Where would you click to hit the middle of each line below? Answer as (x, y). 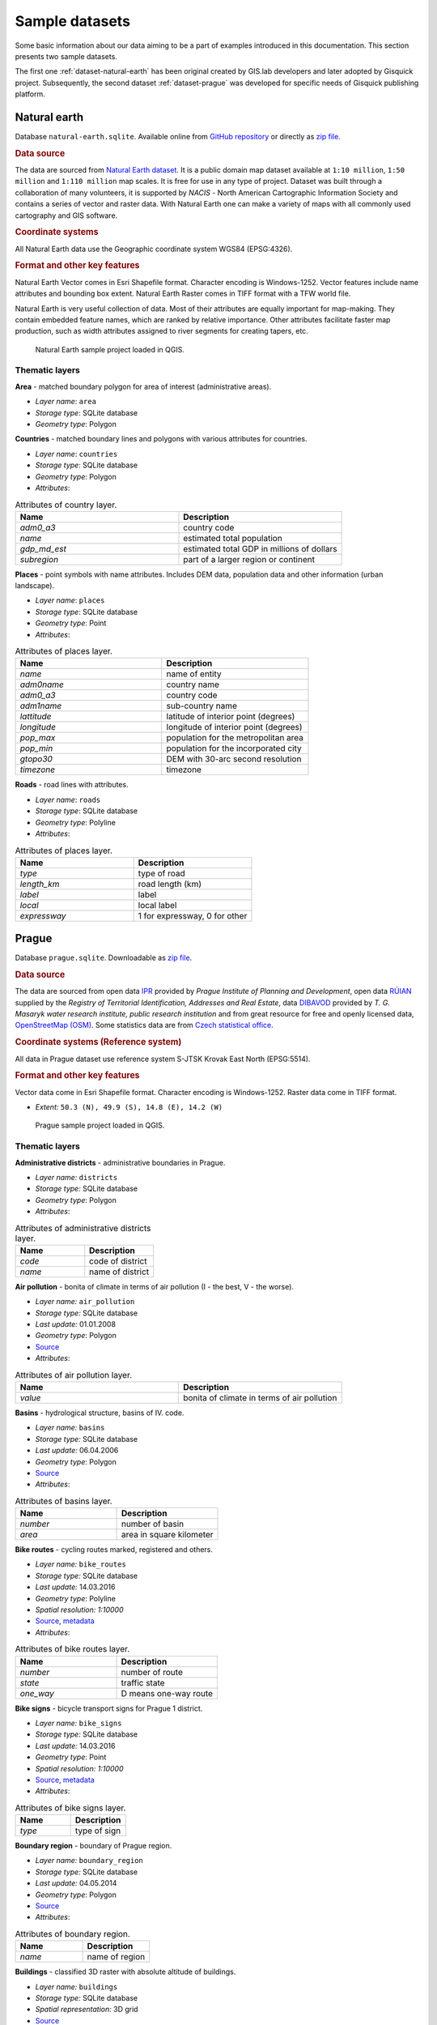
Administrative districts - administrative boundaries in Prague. (120, 1162)
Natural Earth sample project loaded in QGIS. (110, 349)
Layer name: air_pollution (85, 1302)
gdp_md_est (43, 548)
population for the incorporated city (234, 748)
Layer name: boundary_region (89, 1861)
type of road (161, 873)
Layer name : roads (68, 799)
